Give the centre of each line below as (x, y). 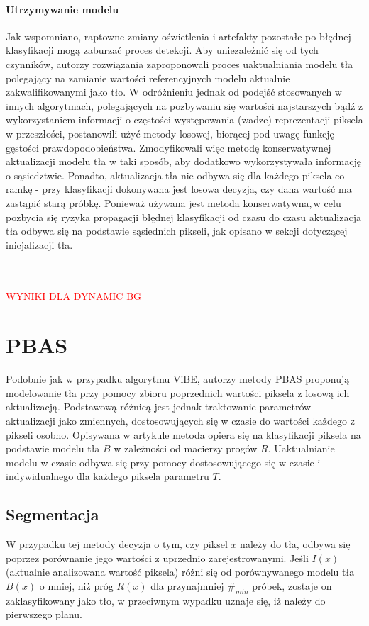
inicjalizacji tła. (39, 244)
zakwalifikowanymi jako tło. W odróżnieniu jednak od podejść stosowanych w (174, 92)
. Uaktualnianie (301, 448)
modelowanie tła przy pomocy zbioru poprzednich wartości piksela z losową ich (178, 392)
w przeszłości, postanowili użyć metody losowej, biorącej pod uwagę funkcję (170, 133)
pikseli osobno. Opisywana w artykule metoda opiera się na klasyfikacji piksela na (183, 434)
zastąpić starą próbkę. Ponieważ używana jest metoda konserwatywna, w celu (174, 202)
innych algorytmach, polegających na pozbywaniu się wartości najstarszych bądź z (184, 105)
